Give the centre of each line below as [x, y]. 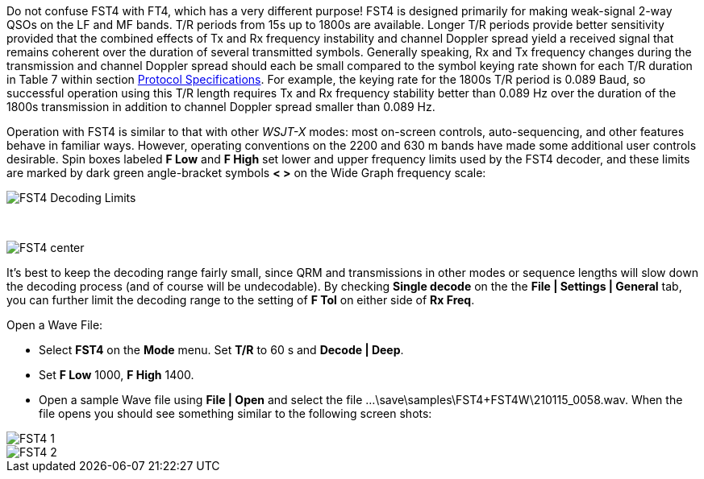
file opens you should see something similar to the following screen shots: [235, 413]
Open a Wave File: [55, 325]
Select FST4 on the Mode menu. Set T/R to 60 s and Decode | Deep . [221, 350]
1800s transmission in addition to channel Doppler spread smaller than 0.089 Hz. [221, 107]
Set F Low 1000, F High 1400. [117, 375]
